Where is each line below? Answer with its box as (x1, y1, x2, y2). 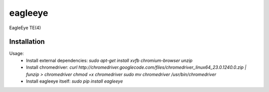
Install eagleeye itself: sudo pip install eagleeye (26, 78, 123, 84)
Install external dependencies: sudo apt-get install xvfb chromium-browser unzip (26, 57, 193, 63)
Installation (9, 38, 45, 46)
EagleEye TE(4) (9, 25, 41, 31)
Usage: (9, 50, 24, 56)
